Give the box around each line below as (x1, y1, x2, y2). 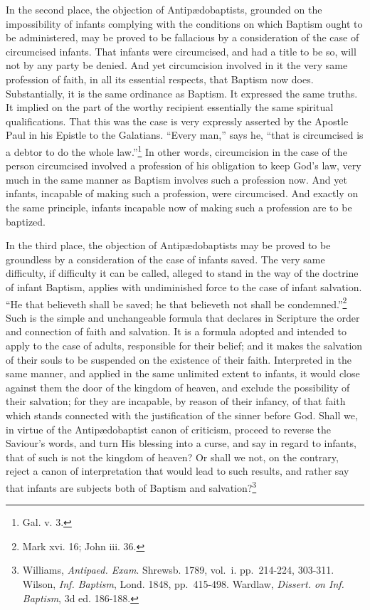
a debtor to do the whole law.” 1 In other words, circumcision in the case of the (6, 142, 347, 159)
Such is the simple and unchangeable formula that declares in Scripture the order (6, 310, 360, 325)
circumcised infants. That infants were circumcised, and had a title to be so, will (6, 43, 356, 58)
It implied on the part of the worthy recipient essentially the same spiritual (6, 100, 334, 115)
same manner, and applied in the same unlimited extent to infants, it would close (6, 366, 360, 381)
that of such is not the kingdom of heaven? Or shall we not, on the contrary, (6, 449, 339, 464)
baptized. (6, 214, 46, 228)
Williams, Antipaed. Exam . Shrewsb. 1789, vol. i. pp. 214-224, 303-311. (22, 562, 334, 577)
